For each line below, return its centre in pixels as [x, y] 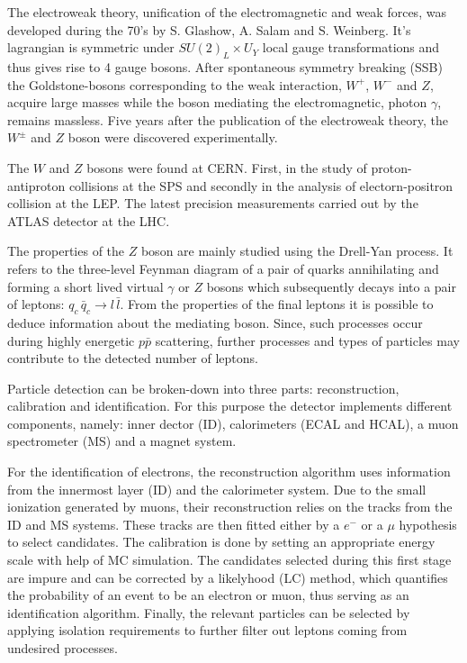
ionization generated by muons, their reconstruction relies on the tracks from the [230, 507]
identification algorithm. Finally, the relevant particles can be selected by [209, 612]
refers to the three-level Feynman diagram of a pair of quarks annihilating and [223, 268]
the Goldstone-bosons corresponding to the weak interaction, [175, 84]
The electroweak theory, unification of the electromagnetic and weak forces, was [227, 12]
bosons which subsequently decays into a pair [331, 286]
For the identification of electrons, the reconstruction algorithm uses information [229, 472]
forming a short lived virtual [85, 286]
